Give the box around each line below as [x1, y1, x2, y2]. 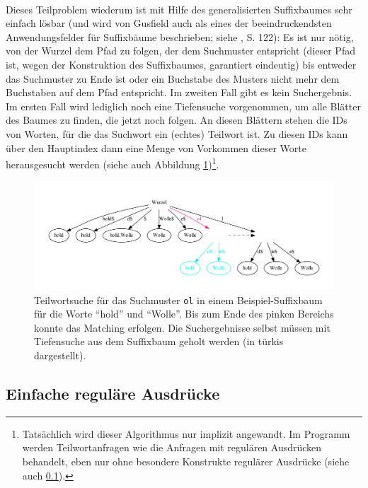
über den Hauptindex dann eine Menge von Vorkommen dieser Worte [6, 140, 306, 155]
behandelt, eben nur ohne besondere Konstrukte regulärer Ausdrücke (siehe [22, 454, 350, 468]
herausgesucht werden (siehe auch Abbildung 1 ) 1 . [6, 155, 219, 171]
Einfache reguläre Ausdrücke [6, 383, 220, 404]
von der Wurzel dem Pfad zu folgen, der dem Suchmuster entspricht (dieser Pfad [6, 43, 355, 58]
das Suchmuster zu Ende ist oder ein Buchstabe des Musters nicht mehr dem [6, 71, 340, 86]
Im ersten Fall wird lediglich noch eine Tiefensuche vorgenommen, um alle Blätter [6, 98, 361, 113]
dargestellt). [34, 348, 86, 363]
